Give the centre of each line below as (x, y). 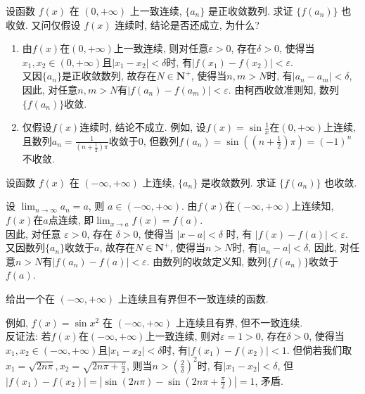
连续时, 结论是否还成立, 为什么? (187, 24)
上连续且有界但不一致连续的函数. (193, 299)
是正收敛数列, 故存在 (109, 76)
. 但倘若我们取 (319, 349)
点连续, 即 (71, 220)
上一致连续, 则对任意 (161, 48)
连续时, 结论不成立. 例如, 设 (143, 127)
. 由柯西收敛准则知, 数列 (283, 89)
